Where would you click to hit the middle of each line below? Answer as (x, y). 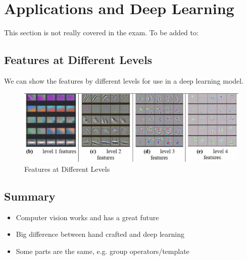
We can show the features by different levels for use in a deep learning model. (124, 80)
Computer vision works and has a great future (87, 217)
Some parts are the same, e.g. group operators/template (103, 251)
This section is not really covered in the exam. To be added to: (101, 32)
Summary (30, 196)
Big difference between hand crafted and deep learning (100, 234)
